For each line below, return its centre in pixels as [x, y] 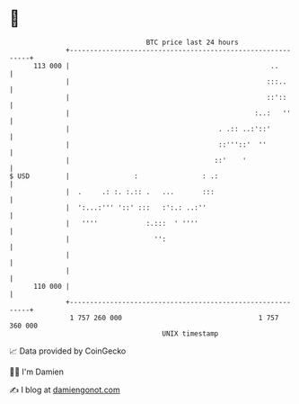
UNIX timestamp [190, 333]
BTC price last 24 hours [193, 42]
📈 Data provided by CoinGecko [68, 351]
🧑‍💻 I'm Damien [37, 372]
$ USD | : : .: [114, 176]
